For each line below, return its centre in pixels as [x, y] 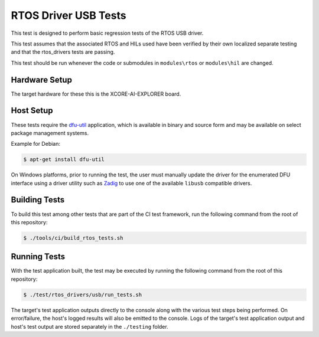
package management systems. [50, 133]
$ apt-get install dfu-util [64, 160]
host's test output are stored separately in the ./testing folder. [89, 326]
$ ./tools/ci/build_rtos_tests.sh [73, 238]
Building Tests [38, 200]
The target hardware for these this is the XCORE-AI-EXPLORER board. [96, 94]
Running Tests [38, 257]
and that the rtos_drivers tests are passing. [63, 52]
